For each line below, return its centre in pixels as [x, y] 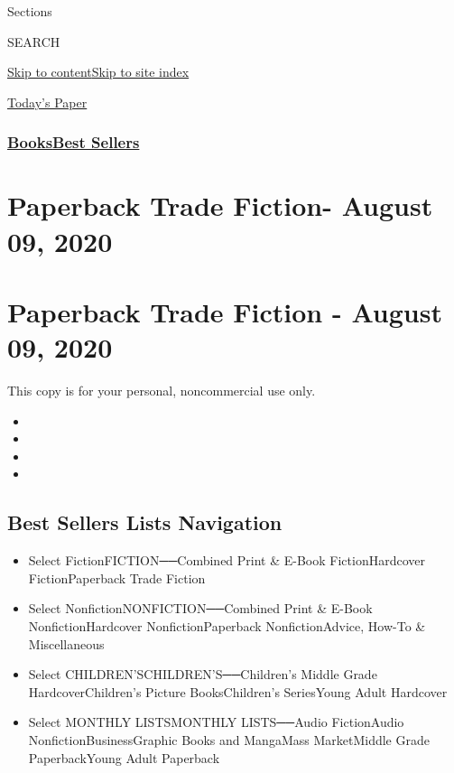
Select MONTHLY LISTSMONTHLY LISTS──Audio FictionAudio [216, 722]
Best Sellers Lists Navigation [145, 522]
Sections [30, 11]
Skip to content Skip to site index [98, 72]
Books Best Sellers [74, 142]
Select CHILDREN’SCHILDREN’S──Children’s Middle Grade [203, 674]
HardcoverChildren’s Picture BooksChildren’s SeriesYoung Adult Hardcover [238, 691]
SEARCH [34, 41]
